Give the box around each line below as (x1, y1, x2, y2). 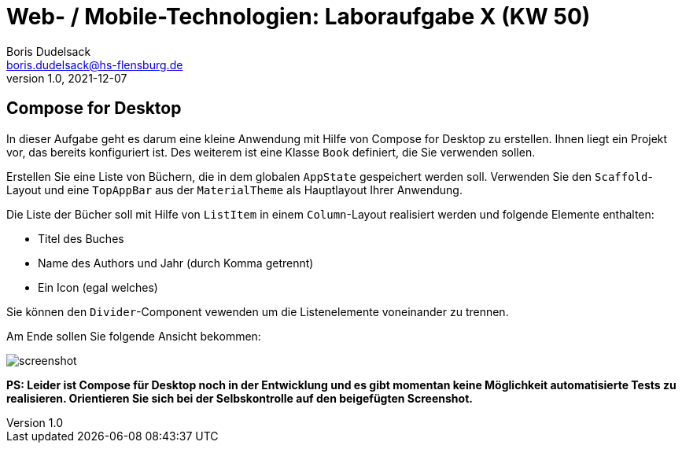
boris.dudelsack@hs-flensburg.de (6, 57, 183, 72)
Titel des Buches (38, 231, 124, 245)
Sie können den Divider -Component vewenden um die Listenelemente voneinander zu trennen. (6, 304, 509, 318)
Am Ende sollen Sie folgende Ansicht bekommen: (6, 329, 261, 343)
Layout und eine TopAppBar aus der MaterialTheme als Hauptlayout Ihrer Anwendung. (6, 182, 463, 197)
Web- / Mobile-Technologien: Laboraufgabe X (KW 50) (6, 3, 591, 30)
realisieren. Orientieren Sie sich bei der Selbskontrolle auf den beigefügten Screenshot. (6, 391, 473, 405)
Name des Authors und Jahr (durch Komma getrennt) (38, 256, 314, 270)
